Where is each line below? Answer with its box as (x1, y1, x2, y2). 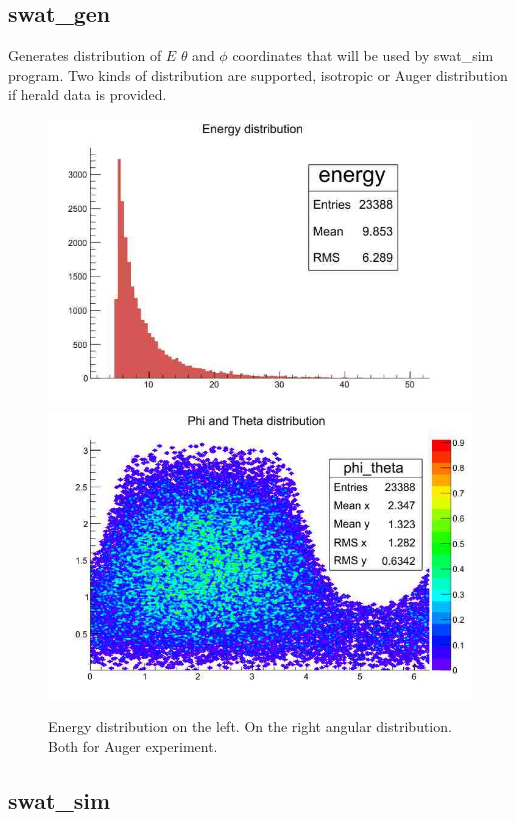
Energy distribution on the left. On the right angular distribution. (48, 716, 452, 737)
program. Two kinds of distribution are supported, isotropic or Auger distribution (8, 64, 508, 85)
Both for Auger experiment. (48, 735, 218, 756)
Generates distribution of (8, 45, 162, 66)
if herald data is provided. (8, 84, 167, 105)
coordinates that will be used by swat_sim (232, 45, 494, 66)
